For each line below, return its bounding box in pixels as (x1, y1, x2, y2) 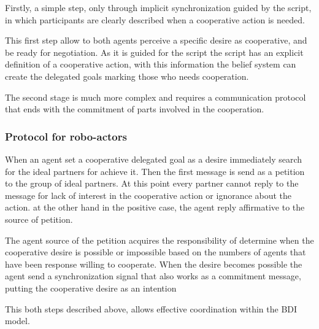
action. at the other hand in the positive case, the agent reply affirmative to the (5, 201, 305, 214)
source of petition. (5, 212, 73, 225)
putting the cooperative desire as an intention (5, 281, 177, 294)
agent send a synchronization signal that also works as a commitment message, (5, 269, 301, 282)
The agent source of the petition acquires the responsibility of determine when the (5, 233, 314, 246)
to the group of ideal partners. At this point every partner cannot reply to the (5, 177, 299, 190)
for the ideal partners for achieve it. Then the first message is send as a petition (5, 164, 305, 177)
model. (5, 314, 30, 327)
